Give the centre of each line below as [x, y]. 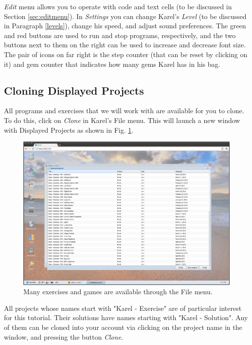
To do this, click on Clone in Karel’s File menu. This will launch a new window [122, 120]
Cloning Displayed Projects [74, 90]
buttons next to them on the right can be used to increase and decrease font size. [125, 45]
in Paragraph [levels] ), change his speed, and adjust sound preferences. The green [125, 26]
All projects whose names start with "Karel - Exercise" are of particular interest [123, 308]
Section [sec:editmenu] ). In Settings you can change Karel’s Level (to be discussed [125, 16]
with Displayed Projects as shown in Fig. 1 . [69, 130]
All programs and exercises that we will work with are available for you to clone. [124, 111]
